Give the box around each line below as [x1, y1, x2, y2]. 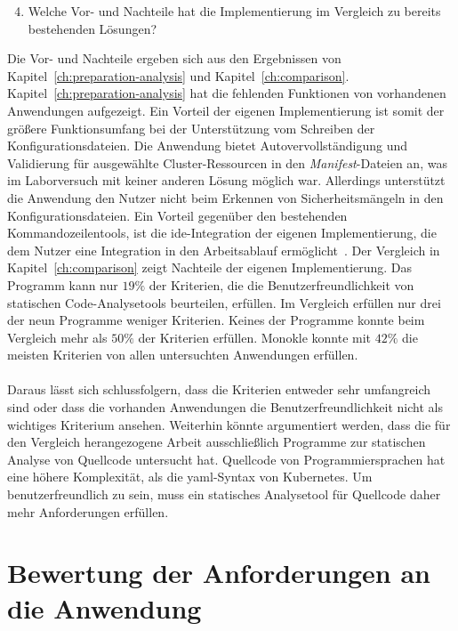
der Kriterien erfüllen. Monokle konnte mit [138, 328, 372, 346]
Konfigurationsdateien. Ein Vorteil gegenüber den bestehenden [7, 206, 348, 224]
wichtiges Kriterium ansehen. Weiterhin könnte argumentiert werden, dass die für [7, 415, 451, 433]
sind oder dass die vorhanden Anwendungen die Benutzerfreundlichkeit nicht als [7, 398, 443, 417]
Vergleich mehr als [7, 328, 108, 346]
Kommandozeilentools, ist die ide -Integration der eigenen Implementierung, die [7, 223, 437, 242]
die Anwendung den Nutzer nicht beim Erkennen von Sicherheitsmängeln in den [7, 188, 444, 206]
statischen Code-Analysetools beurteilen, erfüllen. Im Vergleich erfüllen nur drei [7, 293, 441, 311]
